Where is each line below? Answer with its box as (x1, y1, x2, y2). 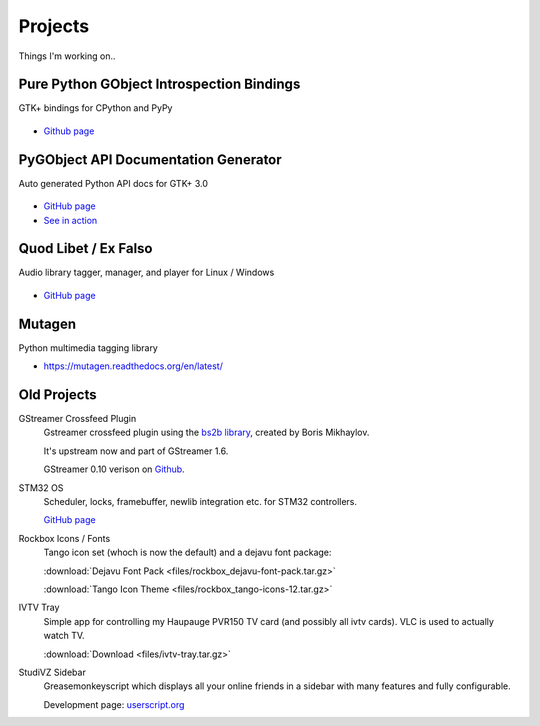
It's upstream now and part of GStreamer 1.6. (43, 445, 229, 457)
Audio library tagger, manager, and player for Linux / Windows (18, 266, 275, 279)
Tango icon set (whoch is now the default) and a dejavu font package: (43, 546, 332, 559)
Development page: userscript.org (43, 698, 185, 710)
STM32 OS (18, 481, 64, 494)
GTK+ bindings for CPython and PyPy (18, 102, 173, 114)
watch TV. (43, 630, 85, 642)
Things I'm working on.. (18, 50, 116, 62)
